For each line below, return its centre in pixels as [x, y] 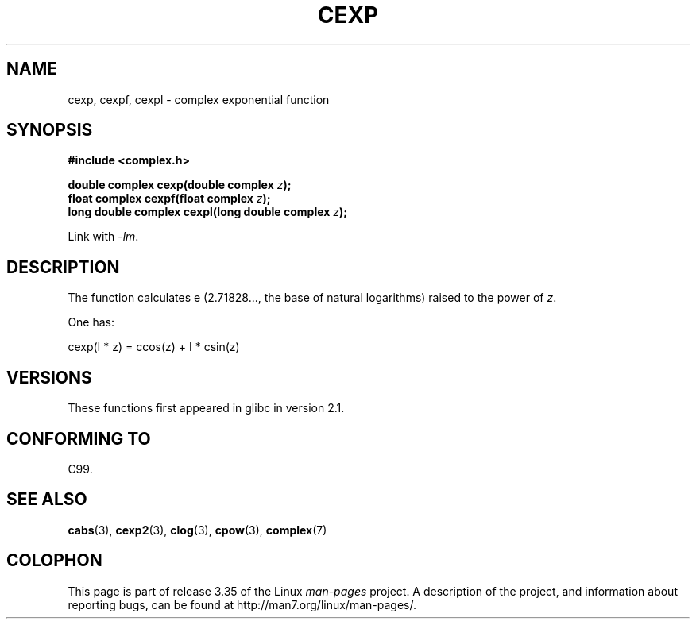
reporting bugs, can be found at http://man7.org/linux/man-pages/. [242, 604]
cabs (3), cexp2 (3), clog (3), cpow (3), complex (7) [197, 530]
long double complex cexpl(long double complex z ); [208, 212]
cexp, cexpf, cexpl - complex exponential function [199, 99]
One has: [91, 322]
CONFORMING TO [79, 438]
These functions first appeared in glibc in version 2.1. [206, 408]
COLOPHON [54, 561]
